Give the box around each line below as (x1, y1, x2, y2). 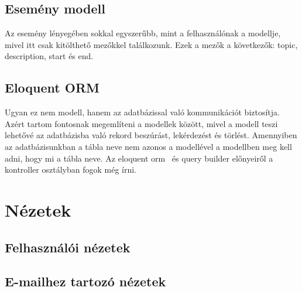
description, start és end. (5, 50, 94, 62)
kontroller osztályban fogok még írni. (5, 163, 136, 176)
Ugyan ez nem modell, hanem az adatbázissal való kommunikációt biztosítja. (5, 106, 280, 118)
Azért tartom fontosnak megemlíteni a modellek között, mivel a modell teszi (5, 117, 278, 129)
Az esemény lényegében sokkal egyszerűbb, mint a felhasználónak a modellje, (5, 27, 281, 39)
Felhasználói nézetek (5, 238, 131, 256)
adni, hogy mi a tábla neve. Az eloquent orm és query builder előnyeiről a (5, 152, 273, 164)
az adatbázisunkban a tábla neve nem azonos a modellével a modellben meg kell (5, 140, 292, 152)
